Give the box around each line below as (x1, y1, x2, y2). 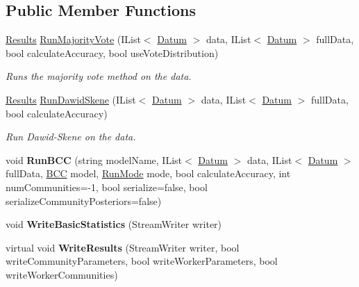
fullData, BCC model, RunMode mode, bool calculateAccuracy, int (6, 166, 291, 181)
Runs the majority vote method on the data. (6, 69, 192, 83)
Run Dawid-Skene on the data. (6, 129, 136, 144)
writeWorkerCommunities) (6, 267, 118, 281)
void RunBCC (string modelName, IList (6, 152, 183, 167)
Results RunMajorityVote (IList (6, 32, 141, 47)
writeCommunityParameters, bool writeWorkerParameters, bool (6, 254, 278, 268)
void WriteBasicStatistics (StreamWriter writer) (6, 217, 222, 231)
